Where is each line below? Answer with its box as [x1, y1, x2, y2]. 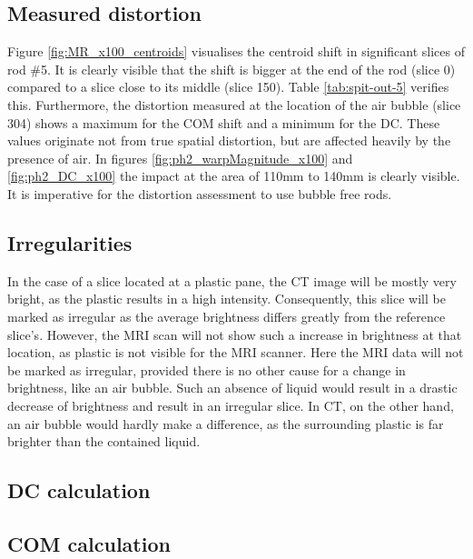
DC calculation [7, 476, 151, 504]
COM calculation [7, 529, 171, 557]
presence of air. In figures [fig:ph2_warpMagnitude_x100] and [7, 148, 353, 167]
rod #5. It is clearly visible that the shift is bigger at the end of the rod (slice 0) [7, 59, 456, 78]
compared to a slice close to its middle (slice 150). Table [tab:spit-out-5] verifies [7, 77, 449, 96]
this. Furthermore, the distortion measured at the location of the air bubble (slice [7, 95, 461, 114]
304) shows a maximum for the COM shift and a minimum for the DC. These [7, 113, 440, 132]
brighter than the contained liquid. [7, 432, 201, 451]
